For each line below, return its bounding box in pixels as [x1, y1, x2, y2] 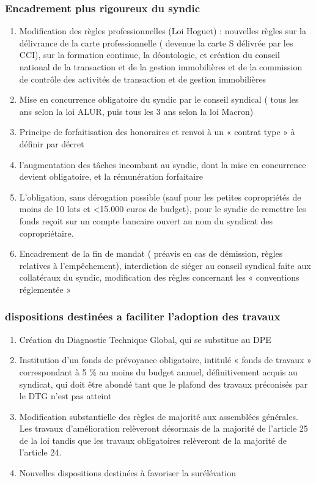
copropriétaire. [19, 226, 74, 239]
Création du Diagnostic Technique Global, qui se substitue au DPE [19, 333, 271, 345]
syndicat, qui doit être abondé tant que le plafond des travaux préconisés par [19, 377, 308, 390]
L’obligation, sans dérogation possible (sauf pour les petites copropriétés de [19, 190, 301, 203]
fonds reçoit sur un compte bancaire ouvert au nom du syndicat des [19, 214, 273, 227]
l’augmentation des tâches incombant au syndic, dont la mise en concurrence [19, 158, 306, 171]
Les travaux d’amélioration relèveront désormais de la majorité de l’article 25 [19, 422, 308, 435]
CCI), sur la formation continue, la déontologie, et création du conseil [19, 48, 280, 61]
